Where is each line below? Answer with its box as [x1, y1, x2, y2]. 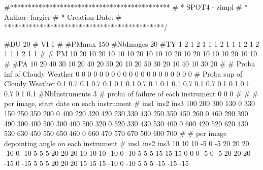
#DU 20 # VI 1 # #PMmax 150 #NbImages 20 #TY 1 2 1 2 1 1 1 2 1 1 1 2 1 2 [4, 38, 259, 49]
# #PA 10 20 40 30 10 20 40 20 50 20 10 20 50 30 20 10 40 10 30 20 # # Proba [4, 58, 255, 69]
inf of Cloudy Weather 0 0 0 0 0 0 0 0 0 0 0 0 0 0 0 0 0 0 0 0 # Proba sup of [4, 68, 243, 79]
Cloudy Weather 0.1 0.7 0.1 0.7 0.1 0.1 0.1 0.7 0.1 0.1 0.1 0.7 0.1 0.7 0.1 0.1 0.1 [4, 78, 250, 89]
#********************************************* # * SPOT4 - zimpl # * [4, 2, 248, 12]
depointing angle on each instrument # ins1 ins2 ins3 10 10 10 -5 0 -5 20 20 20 [4, 138, 249, 148]
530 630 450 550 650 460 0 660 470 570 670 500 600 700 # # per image [4, 128, 227, 139]
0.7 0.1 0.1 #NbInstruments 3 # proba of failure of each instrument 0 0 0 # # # [4, 88, 258, 98]
